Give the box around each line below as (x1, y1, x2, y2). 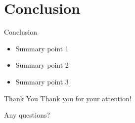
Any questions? (4, 110, 50, 120)
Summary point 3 (15, 76, 69, 86)
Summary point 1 (15, 43, 69, 53)
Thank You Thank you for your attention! (4, 93, 132, 103)
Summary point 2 (15, 60, 69, 70)
